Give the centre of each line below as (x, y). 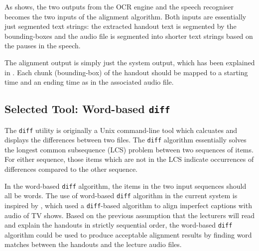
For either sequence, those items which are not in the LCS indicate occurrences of (129, 159)
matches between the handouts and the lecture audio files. (93, 244)
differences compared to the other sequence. (71, 169)
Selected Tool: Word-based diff (87, 109)
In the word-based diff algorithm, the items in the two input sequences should (126, 186)
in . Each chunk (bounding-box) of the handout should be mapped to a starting (126, 72)
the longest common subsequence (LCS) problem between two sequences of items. (129, 149)
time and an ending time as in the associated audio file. (89, 82)
